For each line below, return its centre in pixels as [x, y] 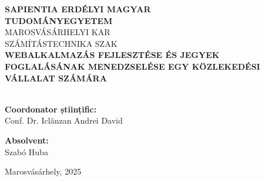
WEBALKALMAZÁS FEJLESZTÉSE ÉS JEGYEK [112, 55]
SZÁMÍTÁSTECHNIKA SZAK [61, 43]
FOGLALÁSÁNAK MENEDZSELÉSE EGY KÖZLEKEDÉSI [132, 66]
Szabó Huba [26, 151]
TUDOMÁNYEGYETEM [59, 20]
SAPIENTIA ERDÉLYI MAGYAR [78, 9]
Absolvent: [27, 140]
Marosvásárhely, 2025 [43, 171]
